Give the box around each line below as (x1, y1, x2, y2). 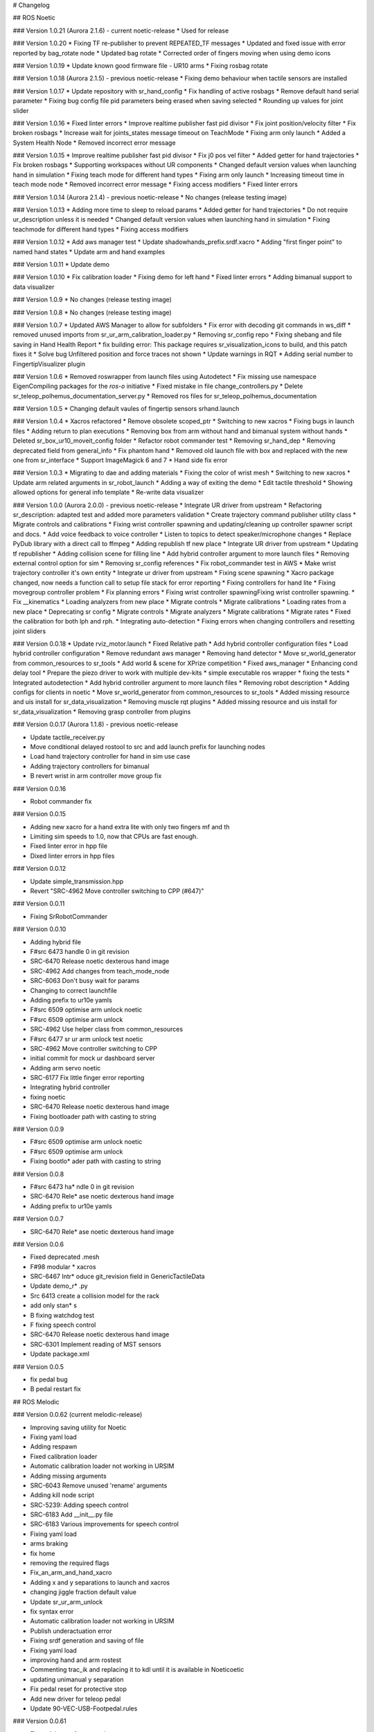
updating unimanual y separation (30, 1675, 124, 1684)
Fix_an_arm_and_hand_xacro (30, 1568, 112, 1577)
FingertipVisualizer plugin (12, 360, 86, 368)
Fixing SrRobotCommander (30, 912, 107, 921)
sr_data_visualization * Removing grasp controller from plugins (12, 707, 191, 716)
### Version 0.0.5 (12, 1362, 64, 1371)
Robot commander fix (30, 797, 92, 805)
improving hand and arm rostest (30, 1656, 121, 1664)
